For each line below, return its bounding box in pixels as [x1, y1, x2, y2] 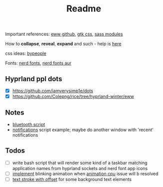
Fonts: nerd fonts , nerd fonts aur [5, 60, 72, 66]
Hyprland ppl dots [5, 74, 62, 83]
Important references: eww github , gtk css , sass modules [5, 31, 123, 37]
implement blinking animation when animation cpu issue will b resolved [12, 171, 159, 177]
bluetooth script [12, 121, 45, 127]
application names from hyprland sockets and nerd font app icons [12, 165, 148, 171]
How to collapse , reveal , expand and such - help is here [5, 41, 122, 47]
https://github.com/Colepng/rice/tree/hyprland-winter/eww [12, 93, 135, 100]
